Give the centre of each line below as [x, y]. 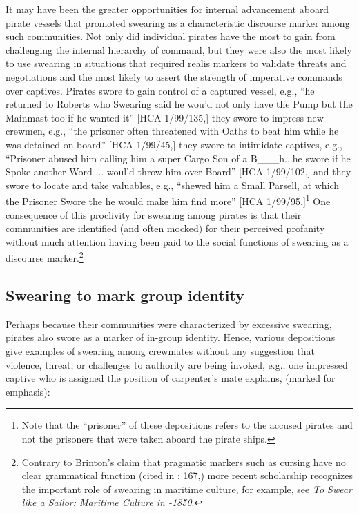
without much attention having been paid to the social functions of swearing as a [177, 241]
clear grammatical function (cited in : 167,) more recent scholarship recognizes [187, 475]
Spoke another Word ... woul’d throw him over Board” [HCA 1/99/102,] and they [178, 172]
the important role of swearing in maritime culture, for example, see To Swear [187, 488]
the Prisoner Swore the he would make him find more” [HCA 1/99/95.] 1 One [168, 200]
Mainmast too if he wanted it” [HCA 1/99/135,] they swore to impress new [165, 117]
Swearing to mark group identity [125, 294]
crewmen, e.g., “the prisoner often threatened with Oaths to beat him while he [172, 131]
